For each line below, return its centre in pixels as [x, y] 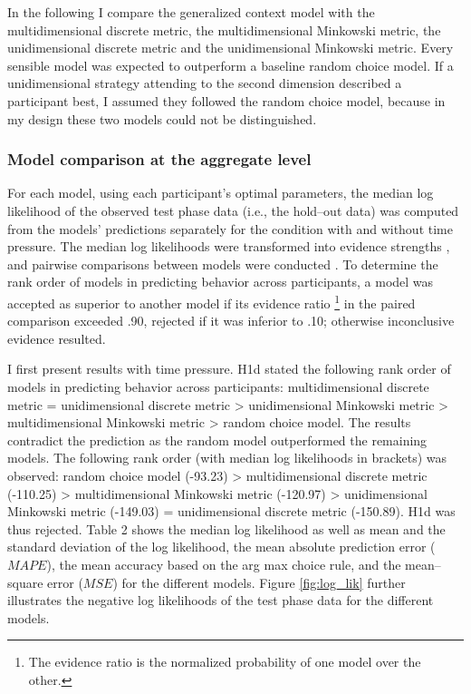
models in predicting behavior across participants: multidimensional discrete [218, 386]
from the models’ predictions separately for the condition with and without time [230, 228]
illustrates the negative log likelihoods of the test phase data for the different [221, 600]
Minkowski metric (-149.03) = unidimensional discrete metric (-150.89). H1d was [231, 511]
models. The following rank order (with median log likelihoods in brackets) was [227, 458]
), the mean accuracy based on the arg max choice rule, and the [224, 564]
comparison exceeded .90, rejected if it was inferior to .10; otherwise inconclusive [231, 321]
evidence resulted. [57, 338]
